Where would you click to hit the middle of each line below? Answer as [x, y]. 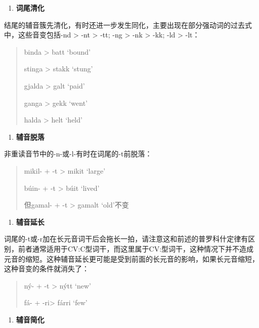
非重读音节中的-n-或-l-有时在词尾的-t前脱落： [78, 154]
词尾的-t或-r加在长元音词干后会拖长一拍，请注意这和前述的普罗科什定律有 [126, 239]
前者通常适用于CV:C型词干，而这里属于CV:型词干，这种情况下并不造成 [136, 248]
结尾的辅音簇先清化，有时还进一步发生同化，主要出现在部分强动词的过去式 [128, 25]
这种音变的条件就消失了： [47, 269]
